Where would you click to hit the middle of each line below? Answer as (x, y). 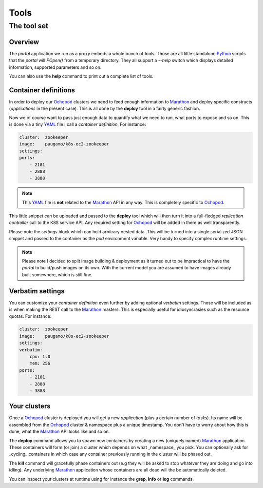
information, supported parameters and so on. (55, 67)
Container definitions (42, 90)
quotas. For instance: (30, 316)
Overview (24, 42)
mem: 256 (40, 363)
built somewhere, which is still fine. (57, 274)
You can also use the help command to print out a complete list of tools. (81, 76)
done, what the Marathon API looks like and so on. (59, 431)
